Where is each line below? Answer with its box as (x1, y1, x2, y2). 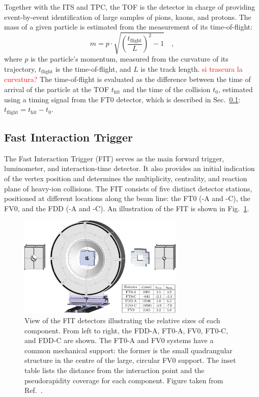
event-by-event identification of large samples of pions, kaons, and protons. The (4, 11, 251, 22)
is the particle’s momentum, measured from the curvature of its (31, 53, 228, 64)
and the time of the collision (123, 83, 211, 94)
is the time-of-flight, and (55, 63, 131, 74)
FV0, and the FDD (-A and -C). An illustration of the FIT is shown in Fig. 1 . (4, 203, 249, 213)
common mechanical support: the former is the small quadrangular (24, 345, 233, 355)
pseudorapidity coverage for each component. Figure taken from (24, 375, 223, 385)
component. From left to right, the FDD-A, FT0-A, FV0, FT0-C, (24, 325, 228, 335)
